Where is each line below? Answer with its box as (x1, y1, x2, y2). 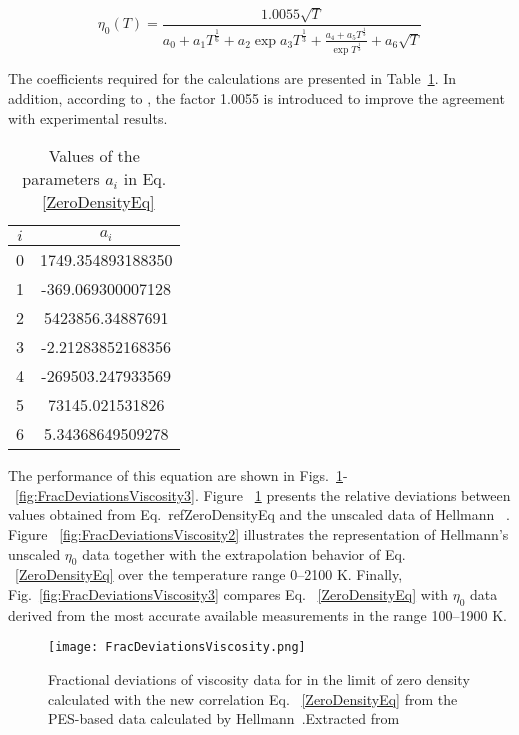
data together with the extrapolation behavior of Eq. (82, 543, 406, 564)
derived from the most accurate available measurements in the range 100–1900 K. (8, 604, 507, 625)
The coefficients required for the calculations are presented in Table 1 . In (8, 68, 457, 89)
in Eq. (123, 167, 167, 191)
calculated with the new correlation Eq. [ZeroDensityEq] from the (48, 688, 458, 709)
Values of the (48, 144, 140, 168)
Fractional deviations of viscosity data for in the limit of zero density (48, 668, 470, 689)
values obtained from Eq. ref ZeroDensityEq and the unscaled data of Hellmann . (8, 504, 510, 525)
